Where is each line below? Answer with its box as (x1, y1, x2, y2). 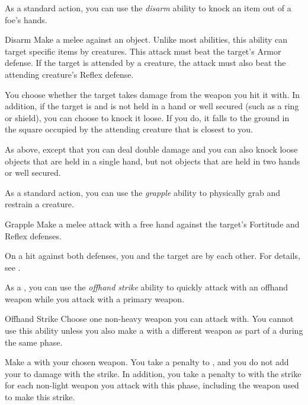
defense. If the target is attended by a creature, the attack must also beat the (5, 56, 286, 69)
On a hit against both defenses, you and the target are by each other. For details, (5, 249, 300, 262)
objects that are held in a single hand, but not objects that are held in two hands (5, 154, 300, 167)
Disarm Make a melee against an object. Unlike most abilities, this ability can (5, 33, 287, 46)
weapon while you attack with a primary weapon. (5, 292, 185, 305)
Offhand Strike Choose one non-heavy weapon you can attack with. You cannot (5, 312, 294, 325)
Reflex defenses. (5, 229, 62, 242)
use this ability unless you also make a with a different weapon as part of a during (5, 324, 303, 337)
